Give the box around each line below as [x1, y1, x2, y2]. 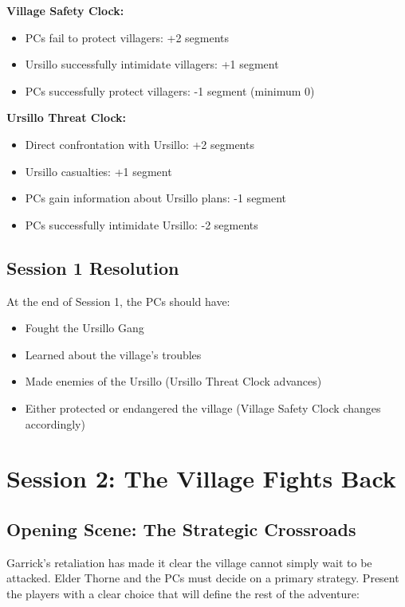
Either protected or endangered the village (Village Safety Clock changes [25, 399, 381, 416]
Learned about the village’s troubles [25, 346, 202, 362]
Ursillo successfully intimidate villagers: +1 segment [25, 56, 279, 72]
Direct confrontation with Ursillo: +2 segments [25, 135, 254, 152]
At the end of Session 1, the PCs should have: [6, 292, 230, 309]
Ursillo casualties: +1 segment [25, 163, 172, 179]
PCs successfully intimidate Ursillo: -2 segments [25, 216, 258, 233]
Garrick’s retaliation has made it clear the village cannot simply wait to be [6, 554, 372, 570]
